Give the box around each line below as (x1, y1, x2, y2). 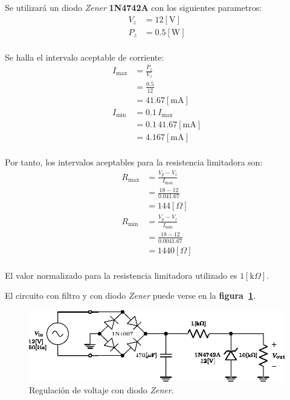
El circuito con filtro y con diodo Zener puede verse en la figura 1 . (5, 289, 256, 302)
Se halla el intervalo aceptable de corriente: (5, 50, 164, 63)
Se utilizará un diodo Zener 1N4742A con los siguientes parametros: (5, 1, 262, 13)
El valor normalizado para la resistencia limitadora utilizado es (5, 268, 237, 281)
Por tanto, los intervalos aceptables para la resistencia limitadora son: (5, 156, 263, 168)
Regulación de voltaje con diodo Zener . (29, 384, 174, 396)
